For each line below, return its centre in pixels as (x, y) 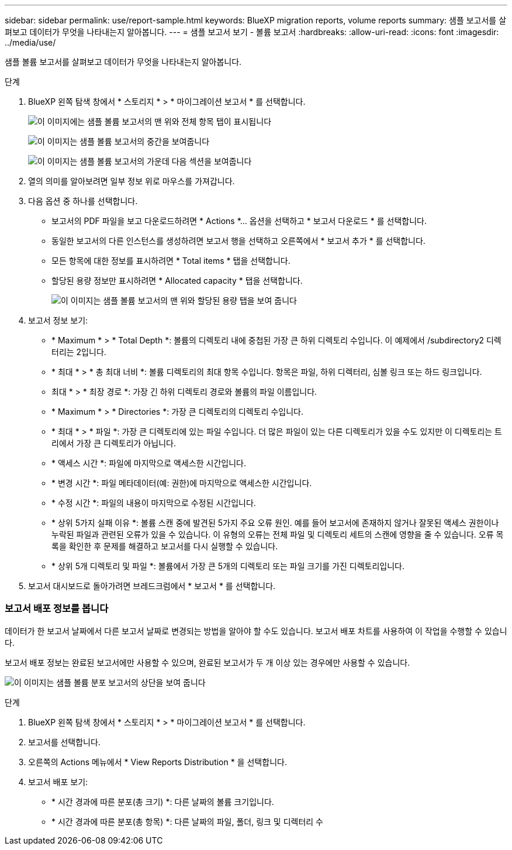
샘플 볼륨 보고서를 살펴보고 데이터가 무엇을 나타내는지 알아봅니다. (123, 62)
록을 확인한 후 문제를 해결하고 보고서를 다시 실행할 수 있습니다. (165, 546)
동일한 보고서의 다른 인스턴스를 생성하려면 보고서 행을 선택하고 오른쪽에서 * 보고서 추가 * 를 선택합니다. (238, 241)
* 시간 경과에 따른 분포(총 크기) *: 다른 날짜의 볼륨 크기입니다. (163, 801)
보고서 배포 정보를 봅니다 (57, 609)
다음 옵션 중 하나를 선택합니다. (83, 201)
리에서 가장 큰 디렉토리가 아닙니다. (114, 443)
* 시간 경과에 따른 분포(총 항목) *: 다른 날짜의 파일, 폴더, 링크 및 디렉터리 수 (187, 821)
